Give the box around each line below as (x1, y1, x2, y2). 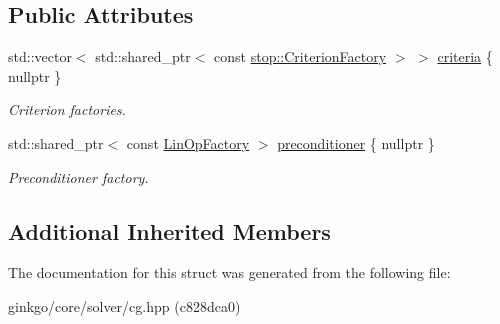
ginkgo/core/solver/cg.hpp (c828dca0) (8, 295, 241, 316)
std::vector (8, 46, 72, 67)
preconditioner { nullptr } (277, 132, 435, 153)
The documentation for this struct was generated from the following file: (8, 262, 451, 283)
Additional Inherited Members (8, 215, 331, 246)
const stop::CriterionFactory (214, 46, 387, 67)
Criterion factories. (8, 99, 126, 120)
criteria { (437, 46, 493, 67)
